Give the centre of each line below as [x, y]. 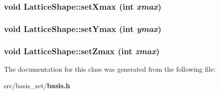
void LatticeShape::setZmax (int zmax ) [82, 51]
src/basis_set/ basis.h [37, 85]
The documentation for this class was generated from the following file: [110, 69]
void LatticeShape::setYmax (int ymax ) [83, 28]
